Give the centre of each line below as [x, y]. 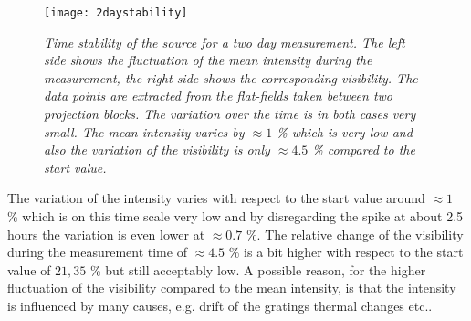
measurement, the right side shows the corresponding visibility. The [231, 77]
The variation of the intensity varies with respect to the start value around [216, 198]
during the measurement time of [97, 252]
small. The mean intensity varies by [144, 131]
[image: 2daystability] [116, 13]
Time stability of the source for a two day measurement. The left [225, 42]
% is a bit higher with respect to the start [346, 252]
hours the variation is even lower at [106, 234]
